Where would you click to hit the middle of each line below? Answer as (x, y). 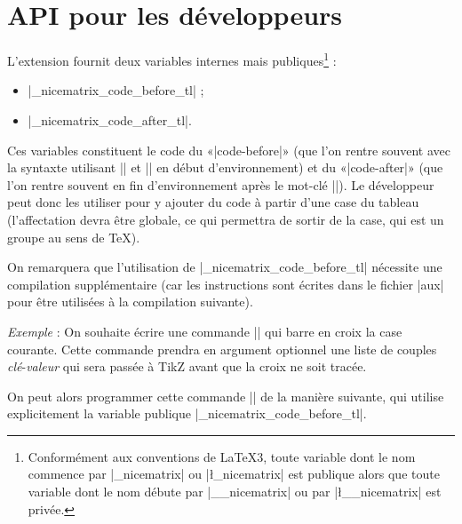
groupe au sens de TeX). (74, 237)
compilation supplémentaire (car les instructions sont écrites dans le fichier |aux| (226, 284)
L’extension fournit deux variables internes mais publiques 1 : (172, 59)
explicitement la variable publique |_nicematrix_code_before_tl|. (187, 413)
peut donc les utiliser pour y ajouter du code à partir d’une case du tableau (213, 202)
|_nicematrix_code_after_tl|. (110, 119)
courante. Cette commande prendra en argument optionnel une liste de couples (222, 349)
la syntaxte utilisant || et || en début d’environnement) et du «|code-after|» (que (225, 167)
